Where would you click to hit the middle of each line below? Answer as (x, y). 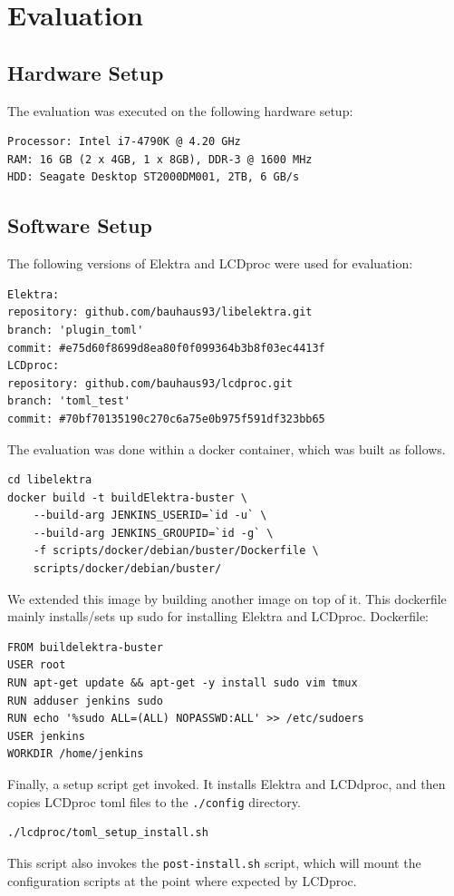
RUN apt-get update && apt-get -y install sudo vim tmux (183, 683)
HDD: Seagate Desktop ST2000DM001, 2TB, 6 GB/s (154, 177)
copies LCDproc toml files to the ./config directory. (154, 801)
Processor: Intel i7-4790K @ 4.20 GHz (124, 142)
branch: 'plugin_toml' (76, 330)
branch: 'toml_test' (69, 401)
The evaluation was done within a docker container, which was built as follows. (227, 448)
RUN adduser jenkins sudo (85, 701)
